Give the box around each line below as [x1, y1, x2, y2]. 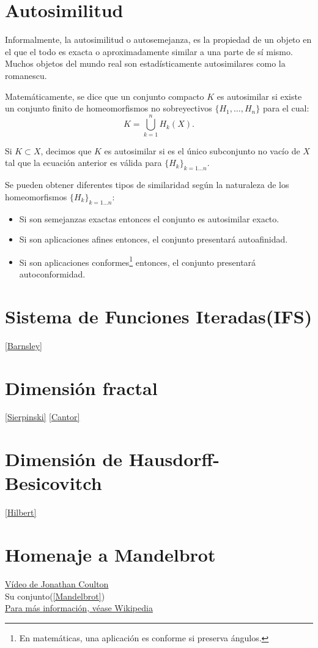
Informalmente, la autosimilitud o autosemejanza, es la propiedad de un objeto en [5, 33, 312, 46]
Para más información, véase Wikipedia [5, 601, 153, 614]
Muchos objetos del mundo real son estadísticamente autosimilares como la [5, 57, 286, 70]
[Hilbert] [5, 506, 37, 519]
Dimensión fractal [5, 375, 158, 400]
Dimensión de [5, 446, 123, 472]
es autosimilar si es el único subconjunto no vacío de [104, 144, 300, 157]
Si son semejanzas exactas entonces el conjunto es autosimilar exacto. [19, 212, 279, 225]
